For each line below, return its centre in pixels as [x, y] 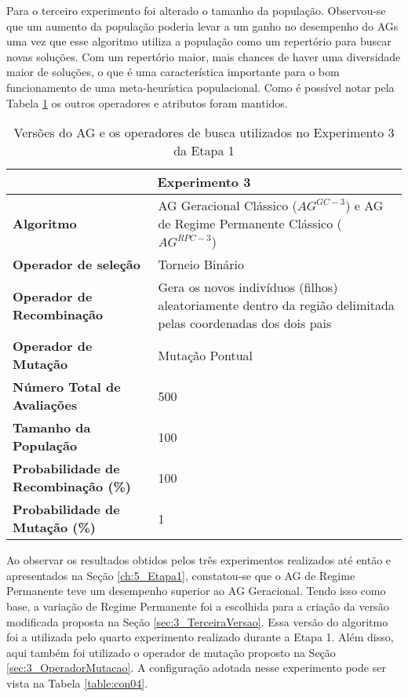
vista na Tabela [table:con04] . [77, 682]
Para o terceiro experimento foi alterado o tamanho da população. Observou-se [196, 10]
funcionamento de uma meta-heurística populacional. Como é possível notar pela [200, 87]
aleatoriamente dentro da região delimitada [276, 305]
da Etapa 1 [204, 151]
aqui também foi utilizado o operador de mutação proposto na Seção [171, 652]
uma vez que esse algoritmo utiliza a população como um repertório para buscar [199, 41]
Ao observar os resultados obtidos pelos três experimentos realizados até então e [199, 560]
